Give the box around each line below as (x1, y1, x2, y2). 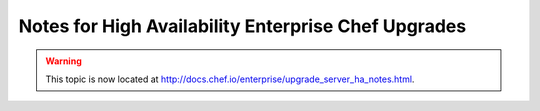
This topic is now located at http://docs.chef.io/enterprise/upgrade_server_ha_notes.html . (45, 73, 415, 85)
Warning (45, 55, 82, 67)
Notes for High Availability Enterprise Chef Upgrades (18, 15, 467, 37)
